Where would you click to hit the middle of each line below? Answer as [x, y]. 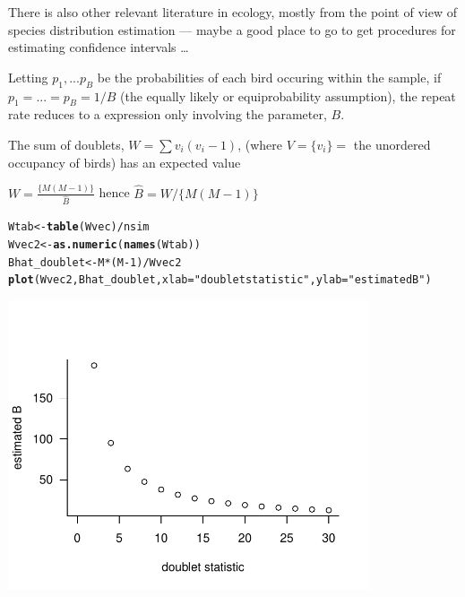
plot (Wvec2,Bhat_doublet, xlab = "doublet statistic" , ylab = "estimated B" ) [220, 280]
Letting [28, 77]
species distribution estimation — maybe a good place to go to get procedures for [232, 29]
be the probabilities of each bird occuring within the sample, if [269, 77]
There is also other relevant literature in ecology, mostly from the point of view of [232, 12]
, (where [260, 144]
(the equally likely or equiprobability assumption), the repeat [288, 95]
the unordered [392, 144]
